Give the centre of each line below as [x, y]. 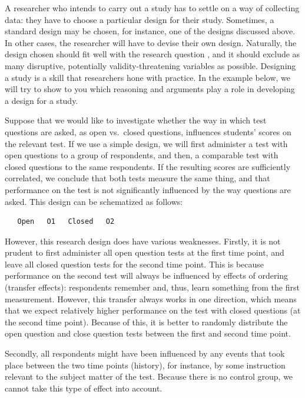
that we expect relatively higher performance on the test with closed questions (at [153, 310]
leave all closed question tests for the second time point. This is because [135, 264]
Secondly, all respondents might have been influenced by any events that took [145, 353]
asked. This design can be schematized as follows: [94, 201]
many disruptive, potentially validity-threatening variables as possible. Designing [150, 65]
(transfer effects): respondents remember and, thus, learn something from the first [152, 287]
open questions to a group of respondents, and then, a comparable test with [142, 155]
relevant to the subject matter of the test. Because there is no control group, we [149, 376]
